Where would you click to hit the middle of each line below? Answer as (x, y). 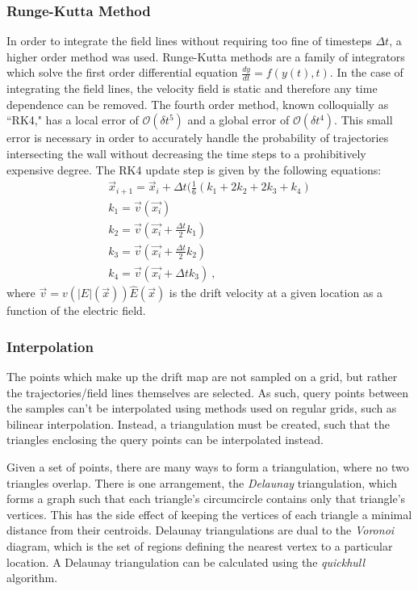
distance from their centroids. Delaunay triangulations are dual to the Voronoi (201, 530)
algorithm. (32, 578)
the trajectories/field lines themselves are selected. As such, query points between (208, 392)
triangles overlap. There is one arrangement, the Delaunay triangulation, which (202, 482)
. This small (364, 120)
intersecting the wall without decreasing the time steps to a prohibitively (186, 154)
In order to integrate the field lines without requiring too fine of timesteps (189, 41)
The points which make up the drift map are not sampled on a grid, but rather (202, 377)
